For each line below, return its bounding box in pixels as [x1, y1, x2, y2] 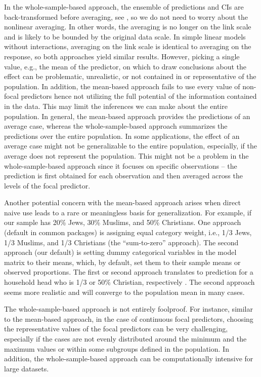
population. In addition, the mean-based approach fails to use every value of [4, 81, 240, 91]
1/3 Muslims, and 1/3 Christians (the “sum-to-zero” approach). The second [4, 237, 239, 247]
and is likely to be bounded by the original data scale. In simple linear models [4, 31, 246, 42]
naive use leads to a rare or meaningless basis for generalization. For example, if [4, 207, 251, 217]
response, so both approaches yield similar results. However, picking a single [4, 51, 240, 61]
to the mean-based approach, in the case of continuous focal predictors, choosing [4, 313, 253, 324]
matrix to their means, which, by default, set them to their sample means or [4, 256, 241, 267]
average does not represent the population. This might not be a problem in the [4, 150, 249, 161]
